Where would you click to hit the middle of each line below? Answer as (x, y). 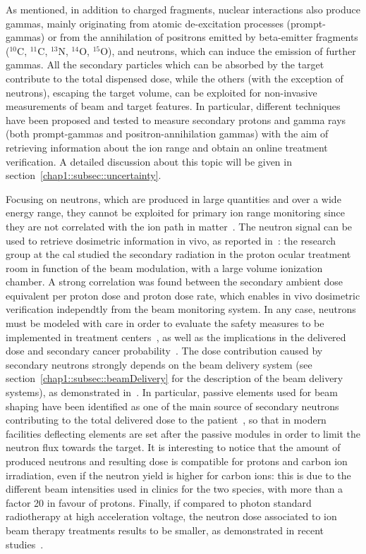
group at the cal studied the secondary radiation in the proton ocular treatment (178, 254)
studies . (25, 544)
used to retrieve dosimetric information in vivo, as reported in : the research (171, 240)
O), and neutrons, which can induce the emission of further (228, 50)
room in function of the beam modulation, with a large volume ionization (164, 267)
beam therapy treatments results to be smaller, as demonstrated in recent (165, 530)
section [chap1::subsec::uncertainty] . (84, 175)
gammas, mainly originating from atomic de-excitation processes (145, 23)
